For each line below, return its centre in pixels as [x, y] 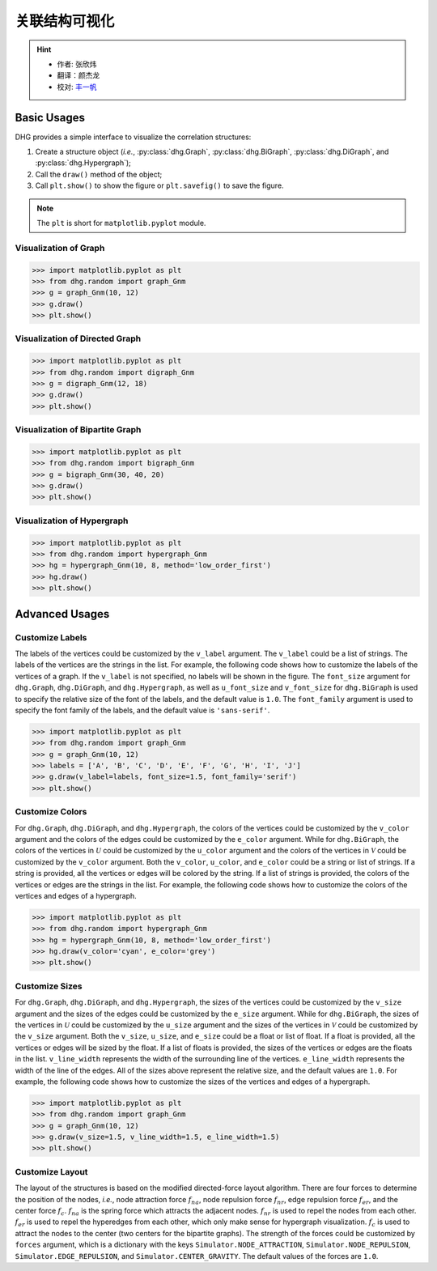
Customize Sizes [49, 986]
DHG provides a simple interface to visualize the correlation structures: [133, 137]
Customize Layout [51, 1171]
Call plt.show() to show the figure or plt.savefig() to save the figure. [159, 185]
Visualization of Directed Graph [78, 338]
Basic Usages [50, 117]
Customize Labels [51, 637]
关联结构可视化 [65, 21]
